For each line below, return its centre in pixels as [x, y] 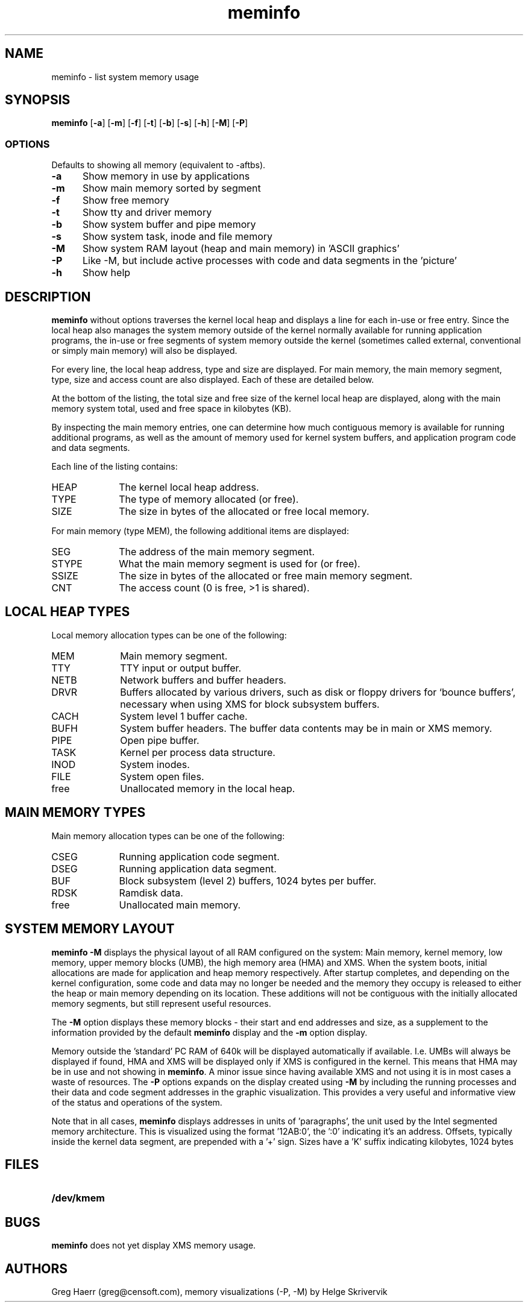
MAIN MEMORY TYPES [75, 813]
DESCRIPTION [48, 297]
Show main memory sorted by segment [171, 188]
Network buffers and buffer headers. [203, 680]
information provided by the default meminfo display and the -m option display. [209, 1032]
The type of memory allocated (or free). [209, 499]
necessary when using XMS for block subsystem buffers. [250, 704]
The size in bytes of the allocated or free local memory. [244, 512]
